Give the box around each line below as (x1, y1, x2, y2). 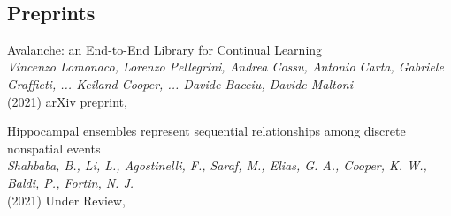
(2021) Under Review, (7, 190, 126, 209)
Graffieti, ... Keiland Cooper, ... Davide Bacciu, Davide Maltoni (7, 74, 354, 93)
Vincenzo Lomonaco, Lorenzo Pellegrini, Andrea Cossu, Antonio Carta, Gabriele (7, 57, 444, 76)
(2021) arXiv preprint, (7, 92, 127, 110)
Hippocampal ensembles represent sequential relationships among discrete (7, 122, 406, 140)
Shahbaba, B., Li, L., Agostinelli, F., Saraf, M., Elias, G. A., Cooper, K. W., (7, 156, 427, 175)
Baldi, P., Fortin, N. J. (7, 173, 134, 191)
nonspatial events (7, 138, 101, 157)
